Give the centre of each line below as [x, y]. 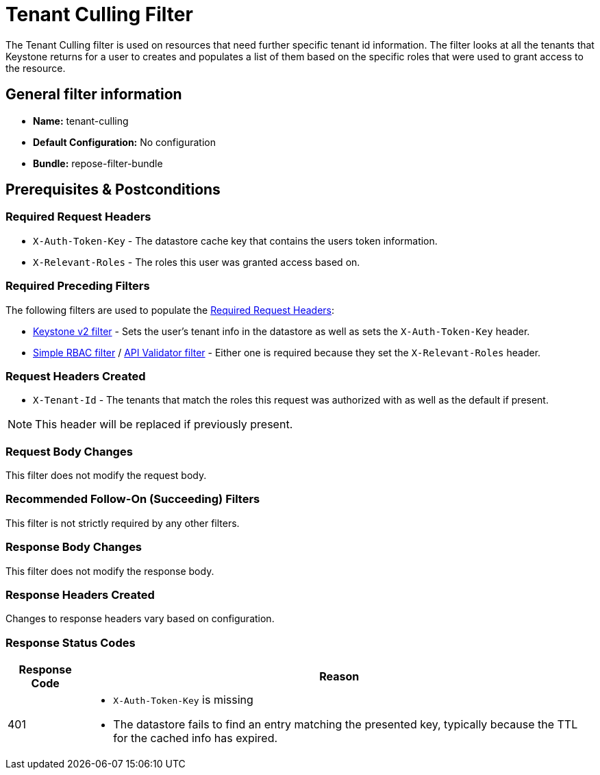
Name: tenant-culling [81, 121]
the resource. [36, 68]
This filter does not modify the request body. [106, 476]
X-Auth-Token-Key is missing [183, 700]
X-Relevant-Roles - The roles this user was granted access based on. [197, 262]
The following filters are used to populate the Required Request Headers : [170, 310]
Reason [339, 677]
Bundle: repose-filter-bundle [98, 163]
